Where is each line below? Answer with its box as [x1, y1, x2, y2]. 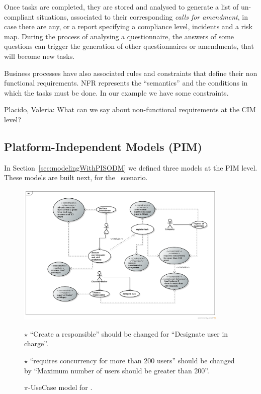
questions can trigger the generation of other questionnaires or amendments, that [4, 41, 254, 51]
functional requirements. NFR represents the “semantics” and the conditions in [4, 77, 248, 88]
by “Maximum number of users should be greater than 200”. [24, 365, 209, 375]
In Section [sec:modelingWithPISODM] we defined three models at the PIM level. [4, 162, 257, 173]
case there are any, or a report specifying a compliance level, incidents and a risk [4, 21, 253, 32]
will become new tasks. [4, 50, 75, 61]
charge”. [24, 338, 48, 349]
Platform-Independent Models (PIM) [4, 138, 203, 154]
